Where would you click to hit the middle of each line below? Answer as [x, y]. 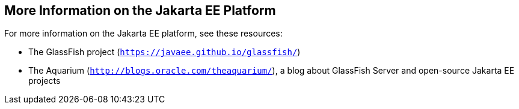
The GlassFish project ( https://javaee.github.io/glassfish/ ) [164, 52]
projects [45, 81]
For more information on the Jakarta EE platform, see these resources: [143, 34]
